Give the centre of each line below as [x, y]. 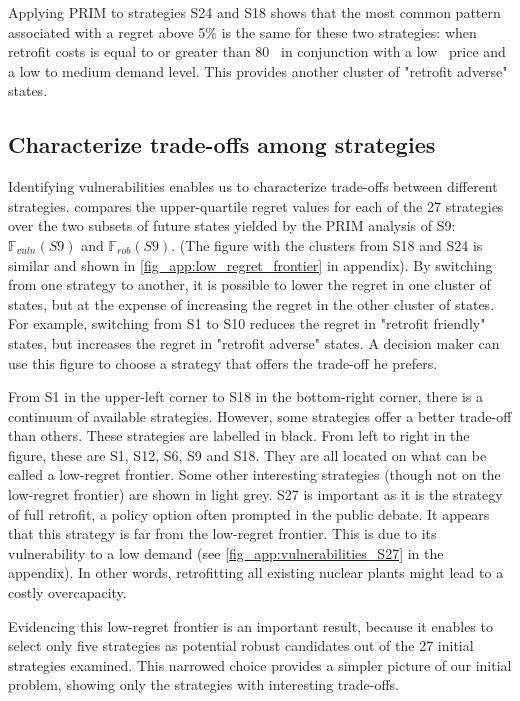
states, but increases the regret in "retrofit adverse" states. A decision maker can [254, 342]
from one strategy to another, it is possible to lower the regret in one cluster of [249, 284]
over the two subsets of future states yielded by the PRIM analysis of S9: [232, 225]
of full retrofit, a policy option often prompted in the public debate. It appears [249, 513]
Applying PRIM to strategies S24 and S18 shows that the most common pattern [254, 12]
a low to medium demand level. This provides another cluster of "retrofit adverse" [258, 70]
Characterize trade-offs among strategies [222, 144]
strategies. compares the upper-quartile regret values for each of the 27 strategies [256, 205]
